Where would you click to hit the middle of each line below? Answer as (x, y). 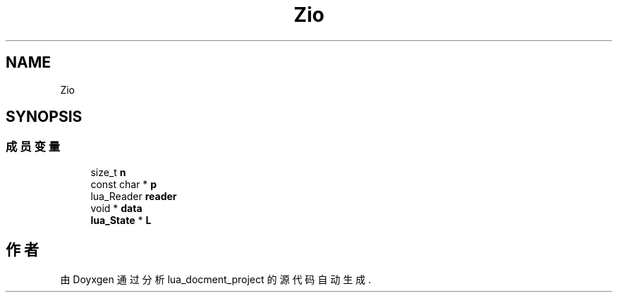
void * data (116, 208)
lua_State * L (121, 220)
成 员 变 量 (33, 147)
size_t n (108, 172)
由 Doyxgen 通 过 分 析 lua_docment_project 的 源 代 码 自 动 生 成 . (216, 279)
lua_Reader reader (134, 196)
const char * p (124, 184)
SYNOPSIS (44, 117)
